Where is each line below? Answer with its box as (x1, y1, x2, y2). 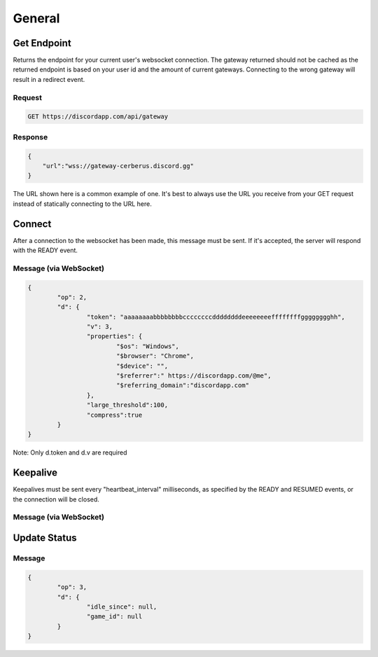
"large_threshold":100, (86, 401, 168, 409)
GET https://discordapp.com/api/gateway (27, 113, 168, 120)
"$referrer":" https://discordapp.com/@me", (115, 372, 272, 380)
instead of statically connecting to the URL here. (13, 200, 152, 208)
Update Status (13, 532, 77, 544)
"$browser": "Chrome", (115, 352, 194, 360)
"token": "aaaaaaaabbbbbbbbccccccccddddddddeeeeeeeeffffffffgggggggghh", (86, 312, 346, 321)
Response (13, 132, 48, 141)
